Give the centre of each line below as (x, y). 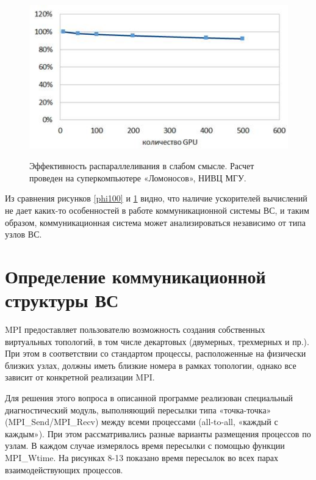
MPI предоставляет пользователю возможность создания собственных (135, 329)
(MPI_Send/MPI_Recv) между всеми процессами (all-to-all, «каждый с (142, 422)
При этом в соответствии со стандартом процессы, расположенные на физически (156, 353)
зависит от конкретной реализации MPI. (80, 377)
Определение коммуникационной (135, 276)
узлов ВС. (23, 234)
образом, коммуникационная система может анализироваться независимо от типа (155, 222)
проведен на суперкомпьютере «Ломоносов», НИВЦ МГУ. (138, 177)
